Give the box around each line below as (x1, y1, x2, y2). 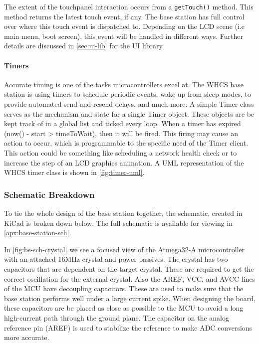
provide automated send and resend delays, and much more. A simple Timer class (4, 99, 255, 109)
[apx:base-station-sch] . (4, 227, 71, 238)
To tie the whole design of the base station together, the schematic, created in (4, 207, 243, 218)
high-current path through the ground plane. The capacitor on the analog (4, 312, 229, 323)
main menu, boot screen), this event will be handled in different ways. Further (4, 30, 243, 41)
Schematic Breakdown (4, 188, 95, 200)
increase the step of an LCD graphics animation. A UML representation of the (4, 157, 244, 168)
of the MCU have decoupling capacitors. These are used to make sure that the (4, 283, 244, 294)
